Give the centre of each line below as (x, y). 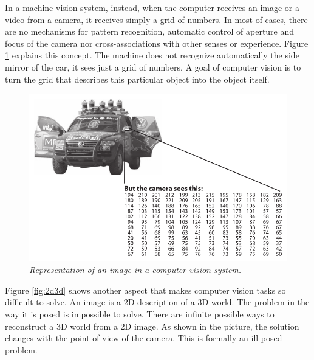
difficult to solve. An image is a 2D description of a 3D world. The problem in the (157, 302)
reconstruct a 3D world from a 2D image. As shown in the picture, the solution (152, 326)
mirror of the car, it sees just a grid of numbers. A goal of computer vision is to (153, 67)
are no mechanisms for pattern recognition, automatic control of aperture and (150, 31)
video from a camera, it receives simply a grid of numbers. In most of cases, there (156, 19)
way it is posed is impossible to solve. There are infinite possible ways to (140, 313)
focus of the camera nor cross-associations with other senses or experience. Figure (157, 43)
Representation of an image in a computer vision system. (135, 270)
